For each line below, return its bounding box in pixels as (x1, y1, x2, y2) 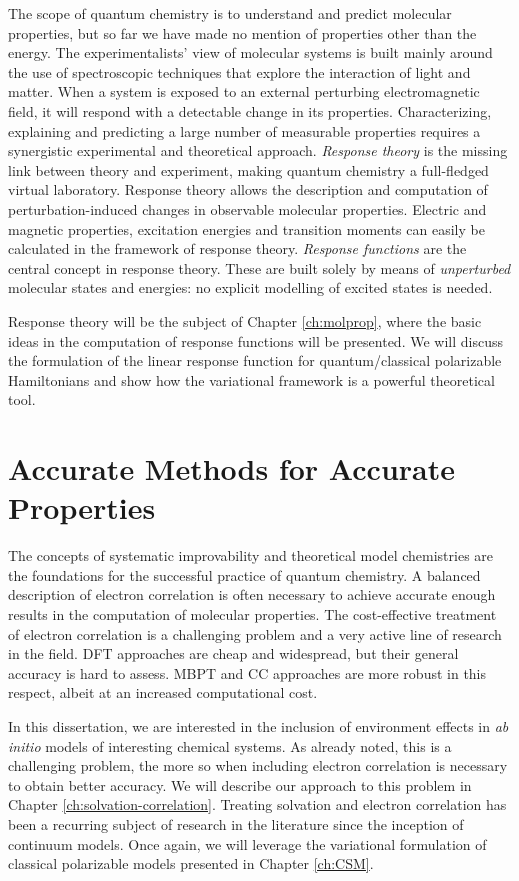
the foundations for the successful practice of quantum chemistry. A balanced (8, 564, 481, 585)
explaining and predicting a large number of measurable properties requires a (8, 120, 481, 141)
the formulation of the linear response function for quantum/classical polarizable (8, 350, 502, 371)
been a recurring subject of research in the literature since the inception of (8, 813, 464, 834)
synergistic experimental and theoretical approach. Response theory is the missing (8, 140, 508, 161)
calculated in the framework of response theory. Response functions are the (8, 238, 467, 259)
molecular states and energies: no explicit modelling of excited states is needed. (8, 277, 493, 298)
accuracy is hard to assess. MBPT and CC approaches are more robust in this (8, 662, 487, 683)
